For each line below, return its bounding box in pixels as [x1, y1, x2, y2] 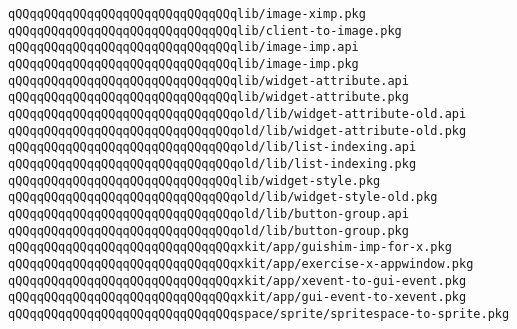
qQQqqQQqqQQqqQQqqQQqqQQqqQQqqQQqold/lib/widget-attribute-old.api [8, 106, 467, 121]
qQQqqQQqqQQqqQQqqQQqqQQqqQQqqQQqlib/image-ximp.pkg [8, 7, 366, 21]
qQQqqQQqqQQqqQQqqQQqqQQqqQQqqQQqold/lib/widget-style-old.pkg [8, 190, 438, 205]
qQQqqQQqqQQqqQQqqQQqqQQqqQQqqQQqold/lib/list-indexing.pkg [8, 156, 417, 171]
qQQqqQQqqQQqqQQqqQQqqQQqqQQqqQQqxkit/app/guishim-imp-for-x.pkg [8, 240, 452, 255]
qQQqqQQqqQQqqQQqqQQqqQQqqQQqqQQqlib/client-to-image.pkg [8, 23, 402, 38]
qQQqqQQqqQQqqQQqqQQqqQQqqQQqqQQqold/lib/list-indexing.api [8, 140, 417, 155]
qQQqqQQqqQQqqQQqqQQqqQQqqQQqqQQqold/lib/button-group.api [8, 206, 409, 221]
